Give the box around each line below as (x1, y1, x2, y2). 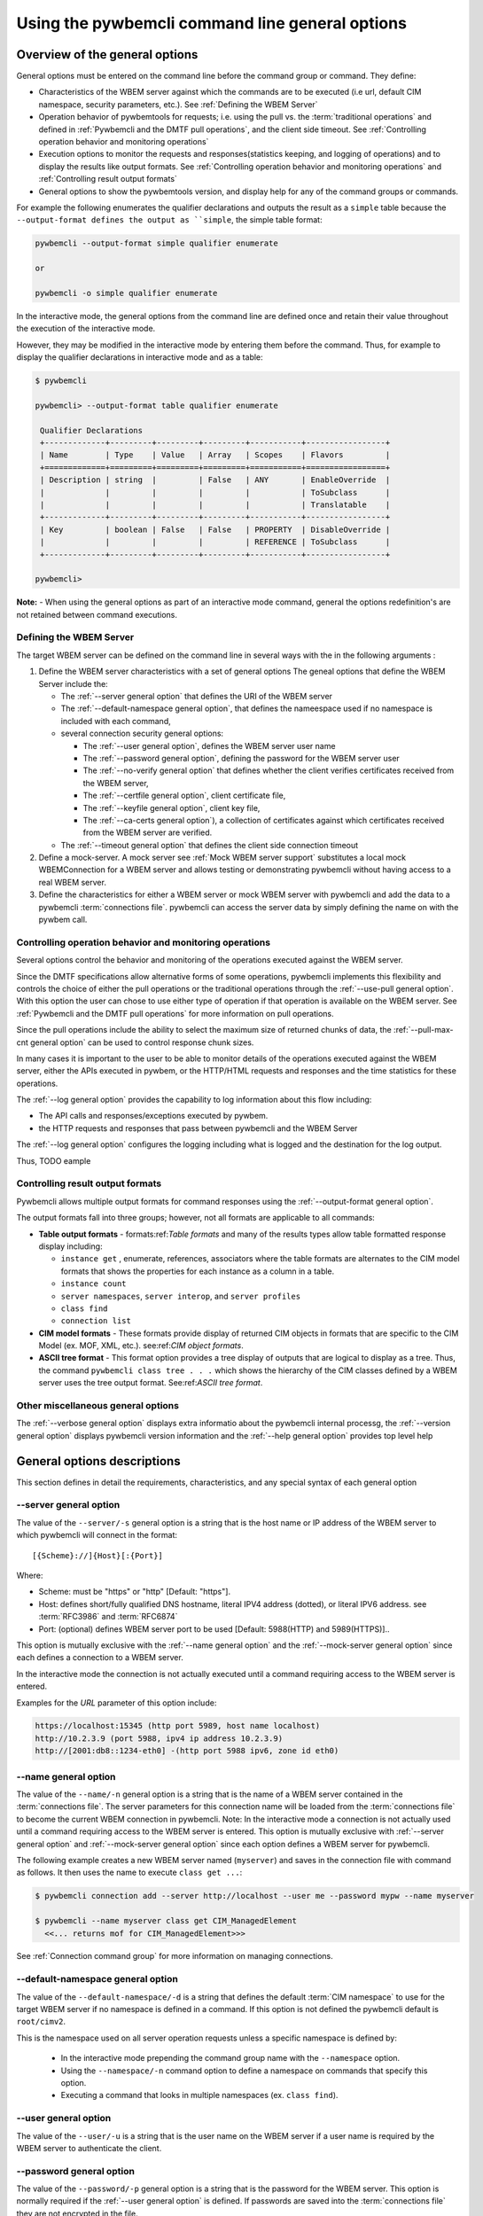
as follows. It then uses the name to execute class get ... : (16, 1867, 243, 1878)
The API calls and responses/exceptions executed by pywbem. (38, 1111, 269, 1121)
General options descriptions (16, 1454, 181, 1469)
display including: (38, 1241, 103, 1252)
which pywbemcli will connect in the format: (16, 1530, 177, 1541)
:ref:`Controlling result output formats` (38, 174, 177, 184)
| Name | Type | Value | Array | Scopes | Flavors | (40, 450, 391, 460)
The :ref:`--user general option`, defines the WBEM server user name (82, 740, 336, 751)
